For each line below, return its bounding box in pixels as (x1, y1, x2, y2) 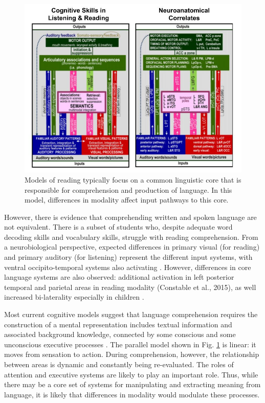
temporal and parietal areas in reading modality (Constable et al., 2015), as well (4, 281, 256, 292)
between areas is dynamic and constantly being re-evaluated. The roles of (4, 359, 234, 369)
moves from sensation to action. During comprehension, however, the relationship (4, 349, 259, 360)
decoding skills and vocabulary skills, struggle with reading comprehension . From (4, 231, 258, 242)
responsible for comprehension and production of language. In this (25, 184, 232, 195)
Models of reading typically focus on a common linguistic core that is (25, 174, 241, 185)
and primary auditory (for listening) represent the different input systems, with (4, 252, 253, 262)
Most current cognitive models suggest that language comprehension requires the (4, 309, 258, 320)
